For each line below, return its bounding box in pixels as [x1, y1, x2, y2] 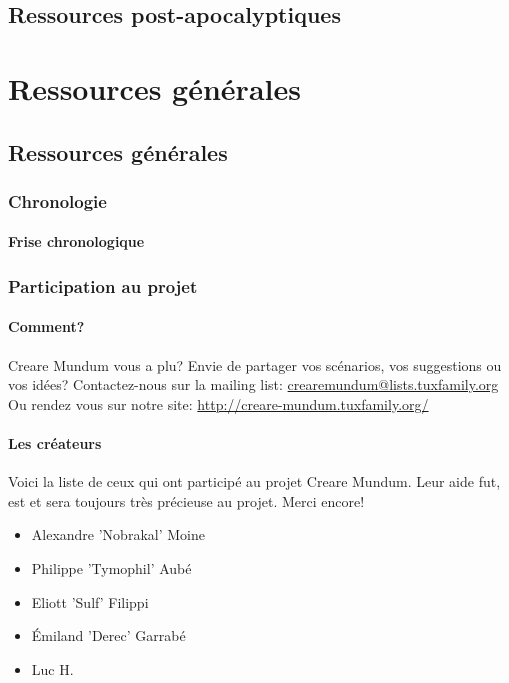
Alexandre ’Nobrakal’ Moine [31, 524, 205, 545]
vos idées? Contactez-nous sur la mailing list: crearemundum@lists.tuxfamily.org [8, 374, 499, 395]
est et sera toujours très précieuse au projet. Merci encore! [8, 490, 365, 511]
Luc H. [31, 658, 74, 679]
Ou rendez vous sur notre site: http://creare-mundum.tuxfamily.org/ [8, 393, 429, 414]
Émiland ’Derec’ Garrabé [31, 625, 186, 646]
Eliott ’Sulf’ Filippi [31, 591, 149, 612]
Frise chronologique [8, 231, 145, 252]
